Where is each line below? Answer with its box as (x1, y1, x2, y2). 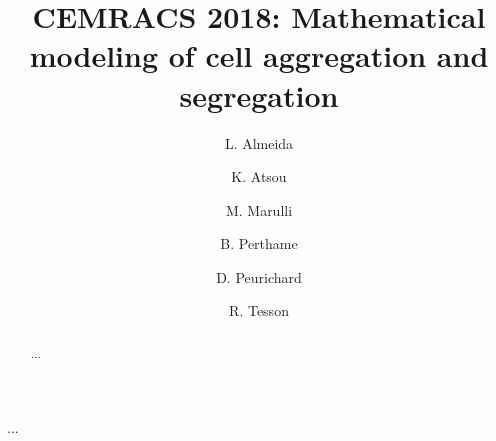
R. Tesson (229, 300, 289, 321)
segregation (179, 74, 339, 115)
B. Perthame (220, 233, 298, 254)
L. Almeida (224, 132, 294, 153)
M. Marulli (225, 199, 293, 220)
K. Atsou (231, 166, 287, 187)
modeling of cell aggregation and (29, 35, 489, 76)
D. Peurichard (216, 266, 302, 287)
